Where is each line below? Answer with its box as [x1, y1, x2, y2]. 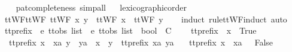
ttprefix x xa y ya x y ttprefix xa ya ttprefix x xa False [8, 35, 273, 48]
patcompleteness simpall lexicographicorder [16, 1, 187, 13]
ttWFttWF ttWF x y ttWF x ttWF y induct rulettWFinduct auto [4, 12, 287, 25]
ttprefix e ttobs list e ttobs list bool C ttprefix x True [4, 24, 257, 37]
